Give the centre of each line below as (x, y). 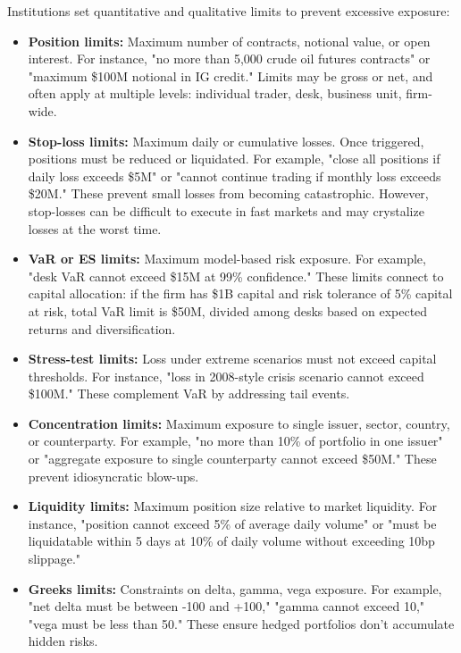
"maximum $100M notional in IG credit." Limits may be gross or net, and (230, 75)
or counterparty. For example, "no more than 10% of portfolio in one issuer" (235, 441)
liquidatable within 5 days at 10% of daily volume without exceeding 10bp (231, 541)
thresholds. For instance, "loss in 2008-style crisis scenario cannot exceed (226, 376)
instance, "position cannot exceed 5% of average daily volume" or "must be (232, 523)
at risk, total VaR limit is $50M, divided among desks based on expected (228, 310)
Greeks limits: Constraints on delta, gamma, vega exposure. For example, (235, 588)
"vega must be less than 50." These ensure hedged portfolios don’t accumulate (241, 623)
